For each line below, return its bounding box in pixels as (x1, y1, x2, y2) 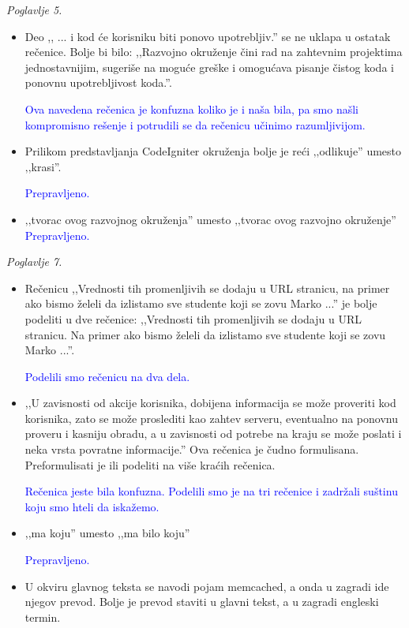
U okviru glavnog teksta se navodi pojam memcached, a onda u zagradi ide (24, 578, 389, 594)
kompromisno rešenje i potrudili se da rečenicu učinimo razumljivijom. (24, 116, 366, 133)
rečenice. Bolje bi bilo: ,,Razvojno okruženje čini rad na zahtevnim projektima (24, 43, 403, 60)
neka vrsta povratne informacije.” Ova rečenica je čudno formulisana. (24, 441, 359, 458)
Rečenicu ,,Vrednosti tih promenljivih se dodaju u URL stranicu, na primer (24, 279, 390, 296)
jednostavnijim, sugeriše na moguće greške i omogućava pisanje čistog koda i (24, 58, 394, 75)
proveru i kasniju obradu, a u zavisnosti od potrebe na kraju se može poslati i (24, 425, 402, 442)
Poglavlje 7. (6, 253, 62, 270)
